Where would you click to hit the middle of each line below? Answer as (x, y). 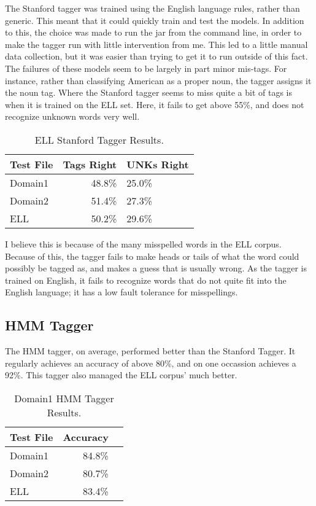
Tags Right (90, 164)
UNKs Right (158, 164)
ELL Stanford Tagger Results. (99, 139)
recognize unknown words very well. (72, 116)
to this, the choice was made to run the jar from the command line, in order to (153, 32)
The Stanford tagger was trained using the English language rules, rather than (152, 8)
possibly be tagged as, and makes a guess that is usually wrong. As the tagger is (156, 268)
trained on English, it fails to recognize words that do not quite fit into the (146, 280)
